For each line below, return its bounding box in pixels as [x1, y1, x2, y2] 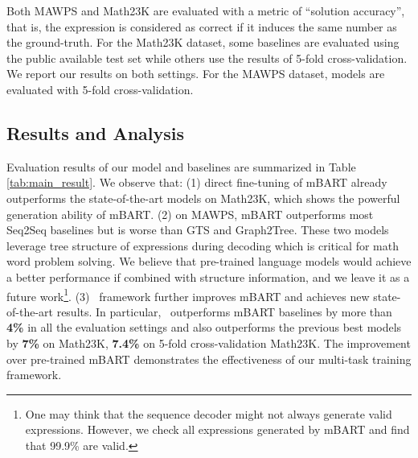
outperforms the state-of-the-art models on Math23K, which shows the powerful [6, 189, 400, 206]
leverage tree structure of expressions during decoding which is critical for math [6, 237, 399, 254]
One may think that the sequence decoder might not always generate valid [25, 405, 392, 422]
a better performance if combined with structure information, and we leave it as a [6, 268, 410, 285]
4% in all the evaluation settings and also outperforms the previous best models [6, 319, 402, 336]
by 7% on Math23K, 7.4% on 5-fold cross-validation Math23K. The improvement [6, 334, 411, 351]
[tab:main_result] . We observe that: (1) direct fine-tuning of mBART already [6, 174, 387, 191]
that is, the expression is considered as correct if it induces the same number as [6, 18, 397, 35]
